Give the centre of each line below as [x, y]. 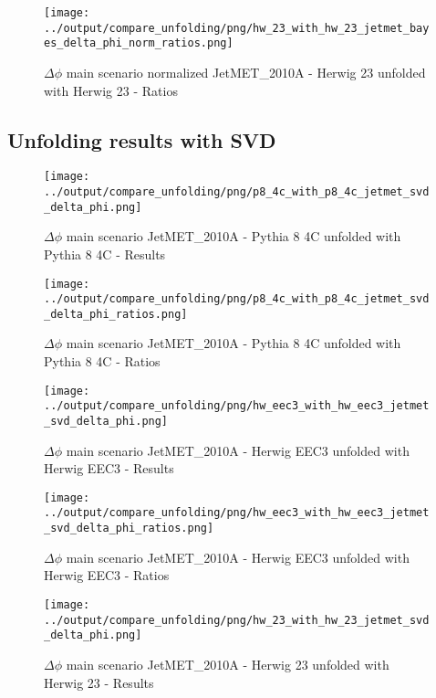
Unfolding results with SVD [142, 139]
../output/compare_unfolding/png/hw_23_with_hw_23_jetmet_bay [237, 28]
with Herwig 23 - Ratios [111, 90]
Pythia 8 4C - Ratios [102, 361]
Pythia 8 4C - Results [105, 254]
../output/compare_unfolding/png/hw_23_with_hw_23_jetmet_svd [237, 620]
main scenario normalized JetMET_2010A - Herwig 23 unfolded [246, 72]
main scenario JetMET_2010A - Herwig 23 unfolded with [228, 664]
